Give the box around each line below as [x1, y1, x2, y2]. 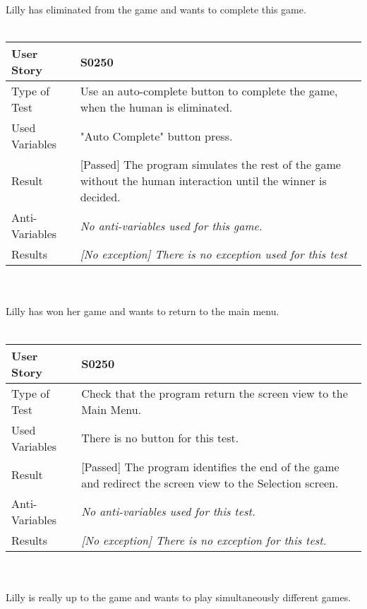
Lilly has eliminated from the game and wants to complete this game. [6, 2, 306, 16]
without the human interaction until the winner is [80, 172, 327, 189]
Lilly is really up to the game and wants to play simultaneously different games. [6, 589, 351, 604]
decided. [80, 189, 121, 206]
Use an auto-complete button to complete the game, [80, 83, 338, 100]
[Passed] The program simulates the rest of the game [80, 156, 341, 173]
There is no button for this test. [81, 430, 239, 447]
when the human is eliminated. [80, 99, 233, 116]
